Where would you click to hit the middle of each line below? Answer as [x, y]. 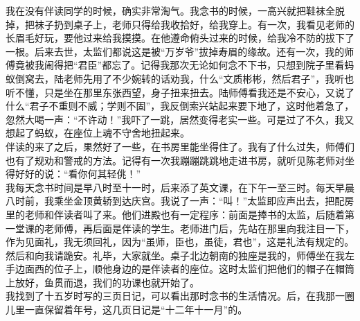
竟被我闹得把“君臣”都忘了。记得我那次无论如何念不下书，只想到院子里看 [180, 65]
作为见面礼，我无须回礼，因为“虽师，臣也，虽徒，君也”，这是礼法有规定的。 [180, 242]
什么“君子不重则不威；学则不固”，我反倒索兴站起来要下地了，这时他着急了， [180, 106]
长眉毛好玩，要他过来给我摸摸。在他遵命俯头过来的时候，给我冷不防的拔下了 [180, 38]
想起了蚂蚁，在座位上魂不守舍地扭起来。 [98, 133]
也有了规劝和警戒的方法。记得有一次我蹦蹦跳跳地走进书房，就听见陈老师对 [175, 160]
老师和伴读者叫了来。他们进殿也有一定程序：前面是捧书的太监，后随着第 [189, 214]
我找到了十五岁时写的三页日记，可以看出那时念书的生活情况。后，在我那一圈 [180, 296]
